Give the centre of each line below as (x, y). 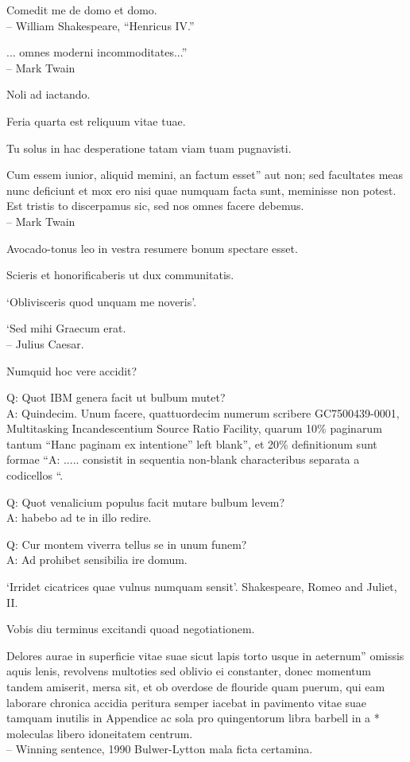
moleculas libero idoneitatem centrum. (100, 733)
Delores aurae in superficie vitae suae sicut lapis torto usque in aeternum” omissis (205, 655)
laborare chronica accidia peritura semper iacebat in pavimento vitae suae (187, 702)
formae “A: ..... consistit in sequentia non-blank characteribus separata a (183, 459)
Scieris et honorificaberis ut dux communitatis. (120, 275)
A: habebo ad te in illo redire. (79, 517)
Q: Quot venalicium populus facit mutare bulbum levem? (146, 502)
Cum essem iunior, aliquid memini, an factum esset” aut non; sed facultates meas (205, 175)
